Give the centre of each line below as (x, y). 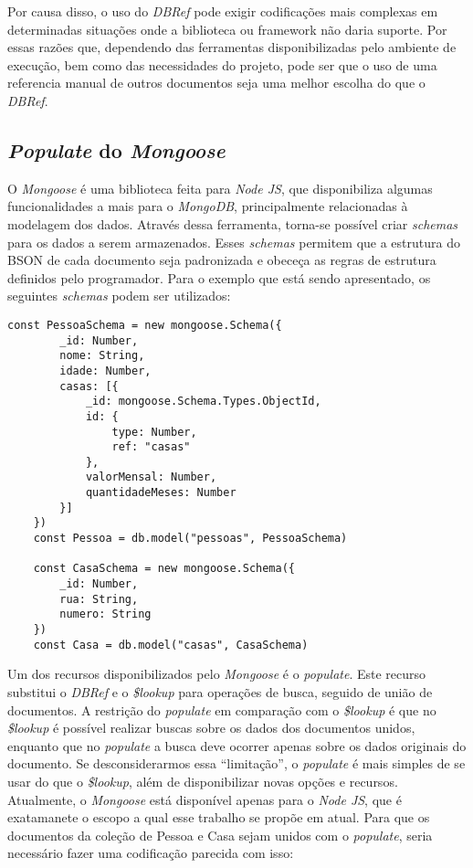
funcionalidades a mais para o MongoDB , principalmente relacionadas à (208, 206)
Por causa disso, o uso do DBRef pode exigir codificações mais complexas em (223, 11)
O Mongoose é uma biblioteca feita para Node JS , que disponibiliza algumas (220, 188)
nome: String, (102, 356)
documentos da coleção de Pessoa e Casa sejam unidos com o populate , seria (220, 835)
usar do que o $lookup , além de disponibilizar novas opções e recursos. (203, 781)
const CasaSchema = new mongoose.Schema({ (164, 569)
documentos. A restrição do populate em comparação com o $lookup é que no (222, 709)
